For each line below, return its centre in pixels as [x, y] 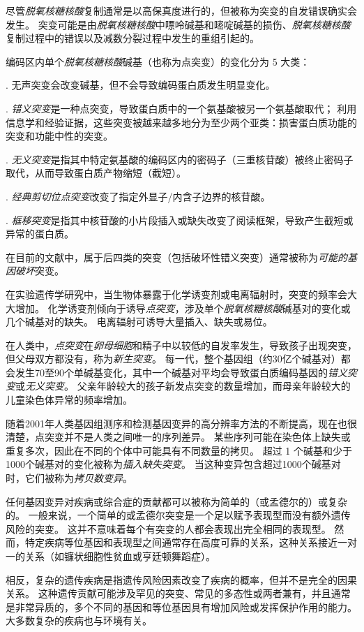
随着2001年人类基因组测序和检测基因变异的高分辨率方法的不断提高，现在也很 [181, 423]
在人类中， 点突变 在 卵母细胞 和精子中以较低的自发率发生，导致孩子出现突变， [181, 345]
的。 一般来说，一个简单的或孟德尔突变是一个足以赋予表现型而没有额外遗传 [178, 515]
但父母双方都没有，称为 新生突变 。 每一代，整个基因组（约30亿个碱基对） [173, 359]
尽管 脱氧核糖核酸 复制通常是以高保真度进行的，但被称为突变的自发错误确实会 [181, 10]
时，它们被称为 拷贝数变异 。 [69, 478]
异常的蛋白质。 [40, 234]
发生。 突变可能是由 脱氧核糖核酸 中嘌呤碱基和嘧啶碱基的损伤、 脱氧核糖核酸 [178, 24]
